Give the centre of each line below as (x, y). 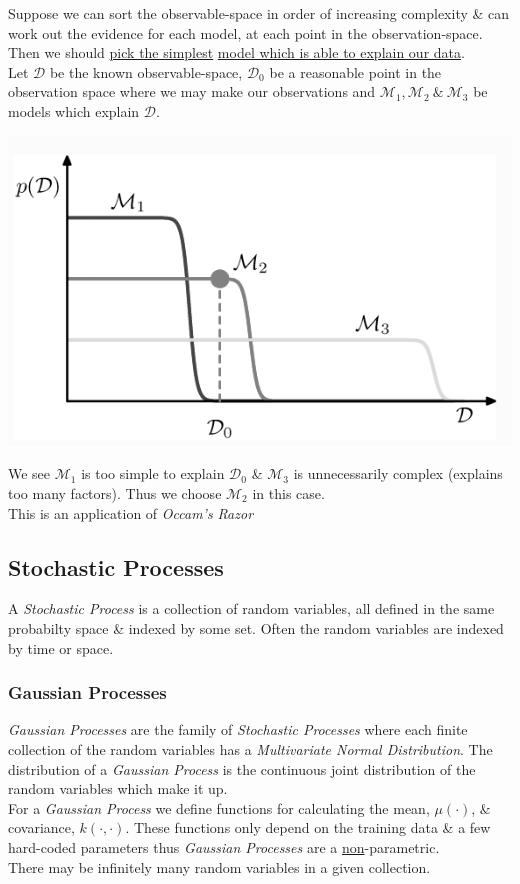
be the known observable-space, (146, 71)
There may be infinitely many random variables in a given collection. (219, 866)
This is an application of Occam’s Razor (131, 512)
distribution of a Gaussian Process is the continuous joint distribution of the (242, 768)
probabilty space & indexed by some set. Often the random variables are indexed (256, 628)
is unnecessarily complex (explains (398, 473)
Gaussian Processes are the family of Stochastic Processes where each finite (238, 729)
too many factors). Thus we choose (115, 493)
